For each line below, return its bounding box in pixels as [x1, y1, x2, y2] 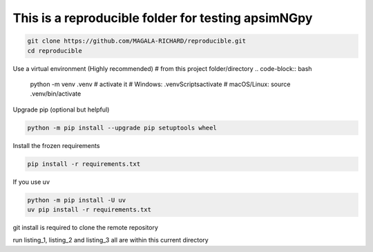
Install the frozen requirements [12, 141, 100, 149]
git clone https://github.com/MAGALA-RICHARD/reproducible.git [27, 37, 247, 45]
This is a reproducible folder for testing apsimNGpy [12, 10, 313, 25]
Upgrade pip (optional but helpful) [12, 105, 110, 114]
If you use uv [12, 178, 50, 186]
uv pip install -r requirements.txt [27, 206, 152, 213]
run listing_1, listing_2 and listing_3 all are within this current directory [12, 236, 209, 244]
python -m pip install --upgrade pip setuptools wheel [27, 124, 217, 132]
